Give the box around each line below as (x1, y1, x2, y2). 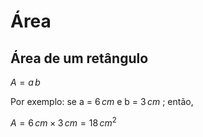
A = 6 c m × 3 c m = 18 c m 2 (10, 115, 117, 129)
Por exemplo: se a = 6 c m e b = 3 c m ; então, (10, 96, 194, 107)
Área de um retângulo (10, 50, 149, 67)
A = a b (10, 76, 41, 88)
